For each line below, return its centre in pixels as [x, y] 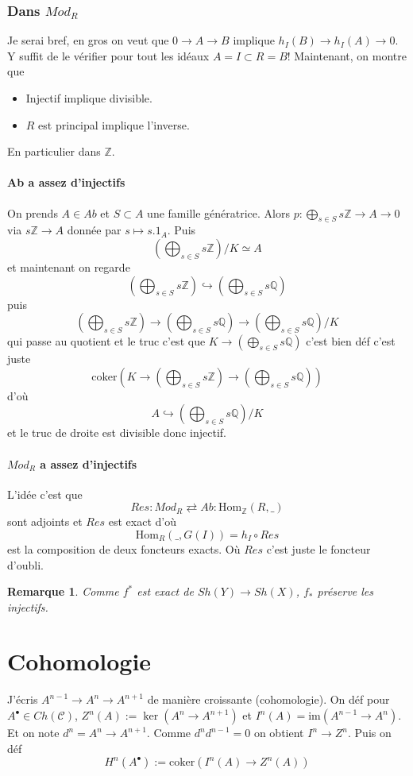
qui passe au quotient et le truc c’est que [106, 341]
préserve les [345, 591]
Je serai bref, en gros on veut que [88, 40]
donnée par [94, 230]
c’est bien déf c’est [351, 341]
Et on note [33, 733]
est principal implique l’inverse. [114, 124]
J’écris [23, 699]
